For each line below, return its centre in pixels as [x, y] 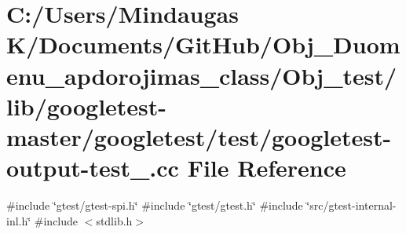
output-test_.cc [93, 168]
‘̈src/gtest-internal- [351, 205]
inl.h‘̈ [19, 220]
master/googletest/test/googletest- [199, 136]
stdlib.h [114, 220]
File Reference [267, 168]
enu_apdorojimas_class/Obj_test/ [202, 75]
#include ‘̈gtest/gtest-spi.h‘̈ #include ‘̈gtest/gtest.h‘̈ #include [155, 205]
